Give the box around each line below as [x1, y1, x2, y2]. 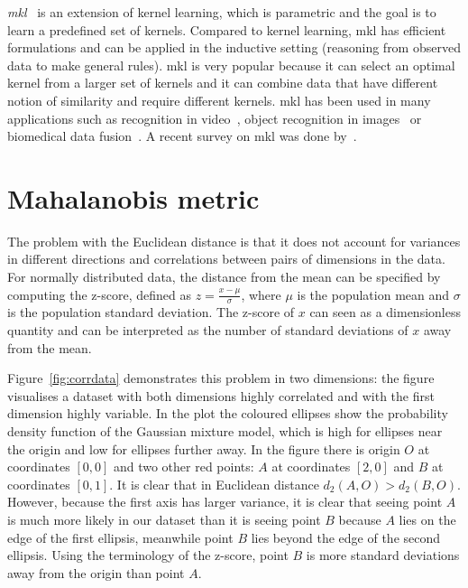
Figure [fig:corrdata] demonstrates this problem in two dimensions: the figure [7, 369, 435, 387]
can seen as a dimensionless [309, 303, 461, 322]
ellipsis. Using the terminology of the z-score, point [7, 546, 289, 565]
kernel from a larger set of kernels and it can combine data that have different [7, 73, 438, 92]
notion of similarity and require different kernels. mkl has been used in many [7, 90, 431, 109]
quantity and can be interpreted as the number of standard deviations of [7, 321, 408, 340]
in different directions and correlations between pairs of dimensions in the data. [7, 249, 445, 268]
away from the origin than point [7, 563, 185, 582]
